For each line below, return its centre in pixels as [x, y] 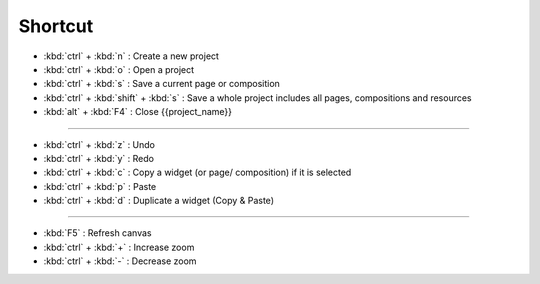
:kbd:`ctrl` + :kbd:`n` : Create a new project [131, 56]
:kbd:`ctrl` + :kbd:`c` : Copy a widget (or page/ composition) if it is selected [197, 172]
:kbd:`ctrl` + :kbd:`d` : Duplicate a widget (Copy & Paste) [159, 201]
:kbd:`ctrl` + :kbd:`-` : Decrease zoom [120, 261]
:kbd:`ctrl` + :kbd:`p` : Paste [100, 186]
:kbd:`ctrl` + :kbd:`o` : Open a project [119, 69]
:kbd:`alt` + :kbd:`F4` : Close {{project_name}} [138, 112]
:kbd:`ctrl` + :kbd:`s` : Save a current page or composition [161, 84]
